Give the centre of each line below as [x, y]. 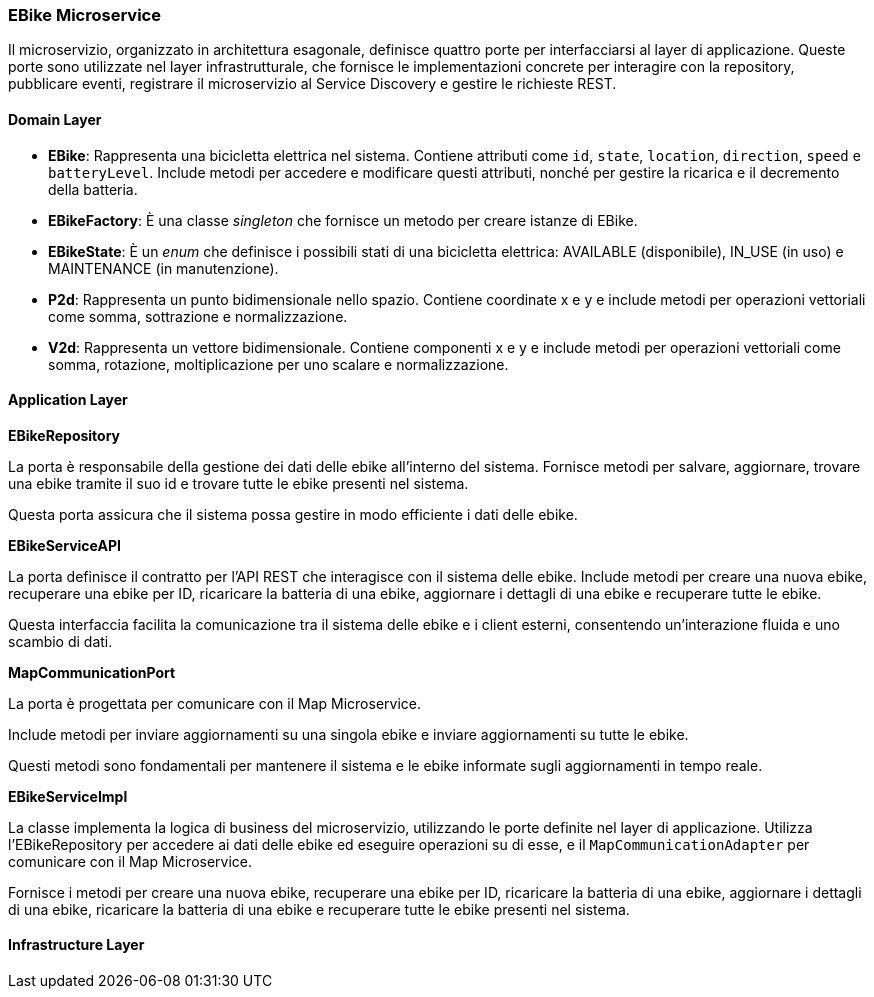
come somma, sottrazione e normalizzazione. [198, 316]
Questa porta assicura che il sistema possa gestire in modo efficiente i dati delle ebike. [293, 514]
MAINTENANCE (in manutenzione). [163, 268]
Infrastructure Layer [76, 945]
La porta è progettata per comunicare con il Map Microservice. [214, 703]
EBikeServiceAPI [64, 545]
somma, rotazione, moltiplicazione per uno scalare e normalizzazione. [278, 364]
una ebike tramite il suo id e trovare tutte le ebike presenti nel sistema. [238, 483]
